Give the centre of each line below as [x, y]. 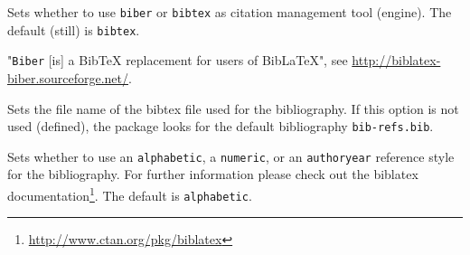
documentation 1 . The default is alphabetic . [130, 194]
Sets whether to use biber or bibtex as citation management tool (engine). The [230, 12]
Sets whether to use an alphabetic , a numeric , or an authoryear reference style [231, 156]
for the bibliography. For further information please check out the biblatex [213, 174]
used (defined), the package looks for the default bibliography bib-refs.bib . [221, 126]
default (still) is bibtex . [74, 29]
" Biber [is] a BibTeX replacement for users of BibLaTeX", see [178, 60]
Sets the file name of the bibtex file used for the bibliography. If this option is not [233, 108]
